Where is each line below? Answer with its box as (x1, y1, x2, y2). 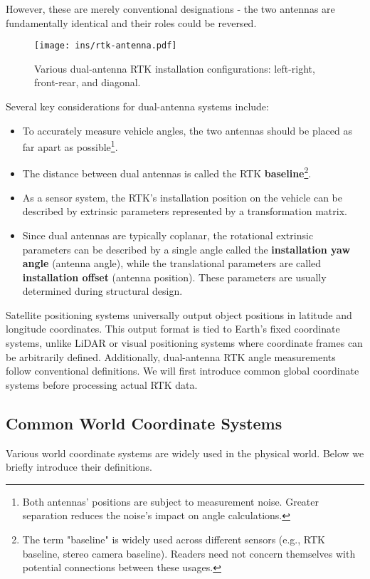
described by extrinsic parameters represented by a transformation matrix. (22, 204, 347, 219)
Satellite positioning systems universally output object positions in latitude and (6, 307, 352, 322)
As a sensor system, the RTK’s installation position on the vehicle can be (22, 189, 342, 204)
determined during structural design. (22, 283, 183, 298)
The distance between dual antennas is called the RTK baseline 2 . (22, 164, 312, 181)
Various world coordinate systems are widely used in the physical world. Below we (6, 445, 364, 460)
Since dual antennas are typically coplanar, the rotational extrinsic (22, 227, 314, 242)
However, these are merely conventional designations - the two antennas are (6, 1, 335, 16)
